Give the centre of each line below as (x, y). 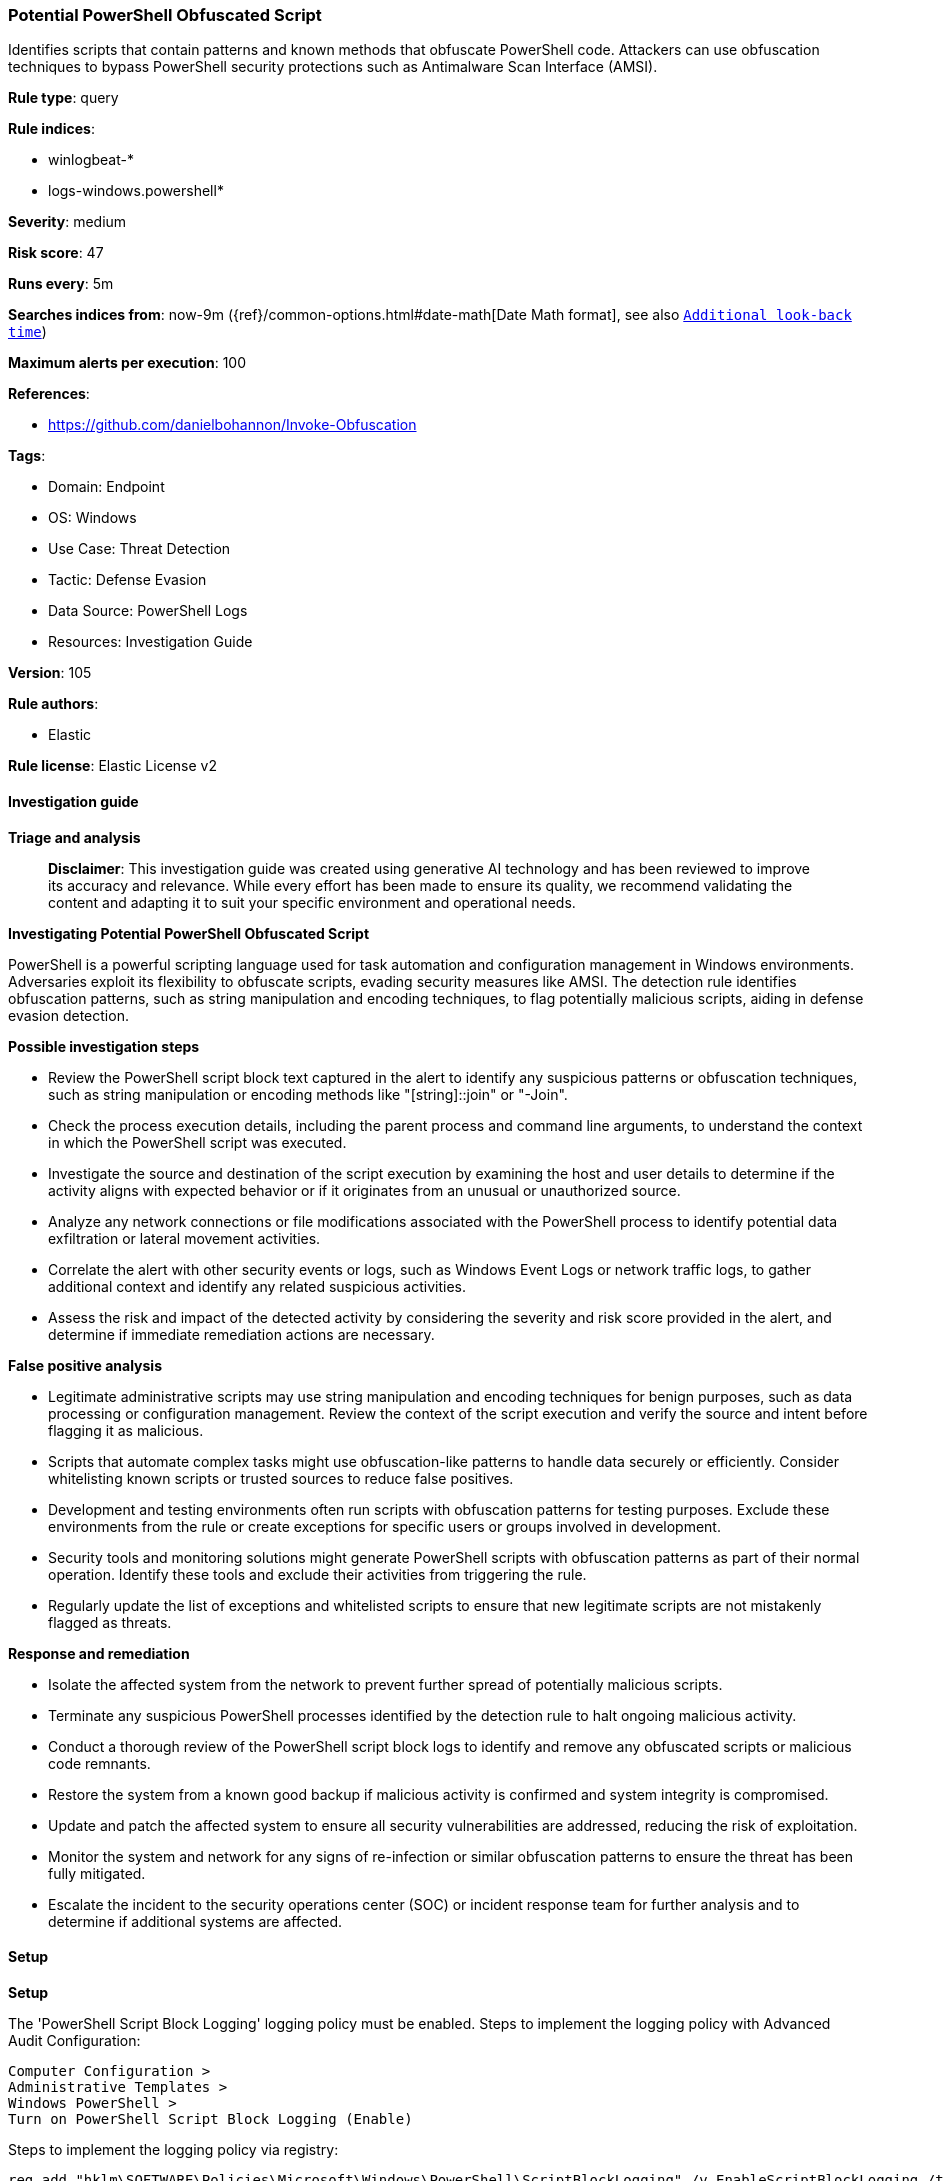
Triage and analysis (74, 837)
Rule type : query (63, 98)
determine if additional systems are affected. (195, 1921)
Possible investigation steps (104, 1046)
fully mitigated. (97, 1873)
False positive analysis (85, 1365)
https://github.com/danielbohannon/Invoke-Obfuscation (232, 425)
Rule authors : (53, 704)
